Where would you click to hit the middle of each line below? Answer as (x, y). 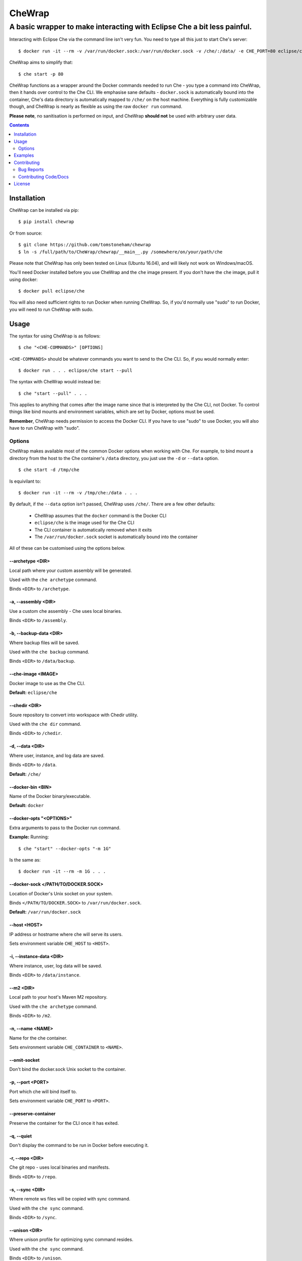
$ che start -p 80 (41, 74)
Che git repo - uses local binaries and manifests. (60, 1167)
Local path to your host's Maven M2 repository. (58, 997)
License (22, 184)
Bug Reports (31, 169)
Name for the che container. (38, 1038)
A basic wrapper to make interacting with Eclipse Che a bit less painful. (131, 27)
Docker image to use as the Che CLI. (47, 683)
